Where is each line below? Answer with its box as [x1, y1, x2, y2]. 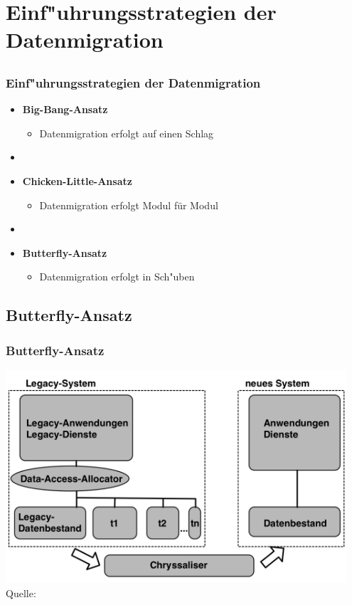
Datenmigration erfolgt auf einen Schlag [39, 125, 214, 140]
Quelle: [6, 585, 36, 600]
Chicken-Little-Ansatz [22, 174, 132, 189]
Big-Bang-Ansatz [22, 102, 108, 117]
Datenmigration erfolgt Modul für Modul [39, 197, 218, 212]
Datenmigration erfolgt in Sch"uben [39, 269, 195, 284]
